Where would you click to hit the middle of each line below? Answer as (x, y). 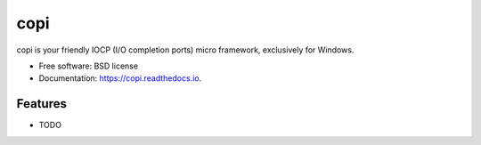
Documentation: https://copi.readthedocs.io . (120, 78)
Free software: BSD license (88, 66)
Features (41, 104)
